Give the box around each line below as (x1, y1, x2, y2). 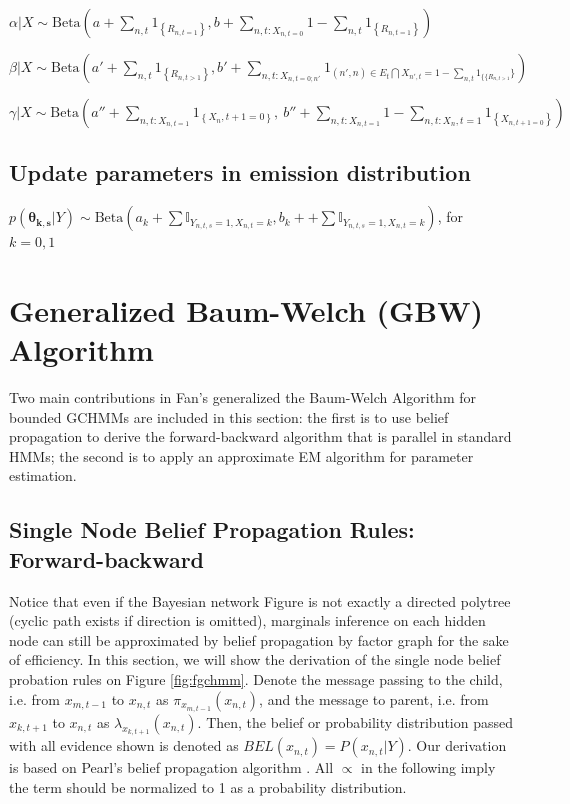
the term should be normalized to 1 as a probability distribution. (9, 776, 407, 797)
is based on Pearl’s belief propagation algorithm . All (9, 757, 334, 778)
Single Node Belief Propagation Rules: (9, 514, 415, 545)
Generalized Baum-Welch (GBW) (9, 289, 484, 330)
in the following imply (361, 757, 496, 778)
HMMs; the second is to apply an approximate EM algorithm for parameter (9, 445, 474, 466)
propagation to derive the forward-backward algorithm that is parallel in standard (9, 426, 512, 447)
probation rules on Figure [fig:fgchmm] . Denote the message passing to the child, (9, 669, 503, 690)
